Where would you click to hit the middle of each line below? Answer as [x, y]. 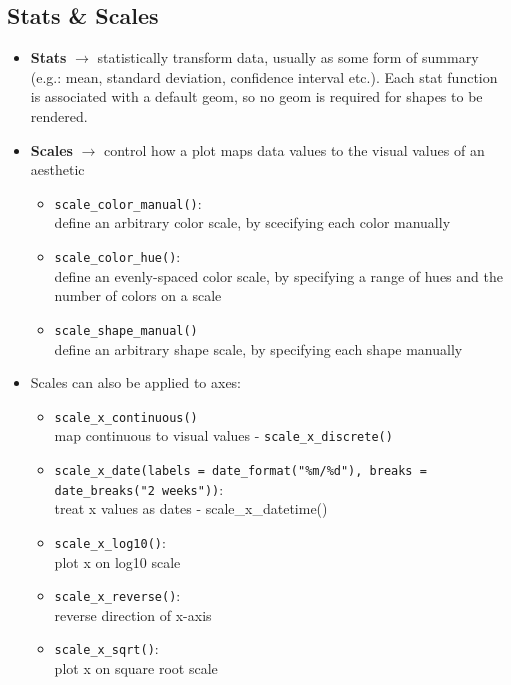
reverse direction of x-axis [133, 614]
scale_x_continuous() [126, 417]
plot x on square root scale [136, 668]
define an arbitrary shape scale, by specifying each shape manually [258, 348]
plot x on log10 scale [117, 561]
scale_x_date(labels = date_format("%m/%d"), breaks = [240, 471]
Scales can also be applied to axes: [136, 382]
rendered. [59, 115]
